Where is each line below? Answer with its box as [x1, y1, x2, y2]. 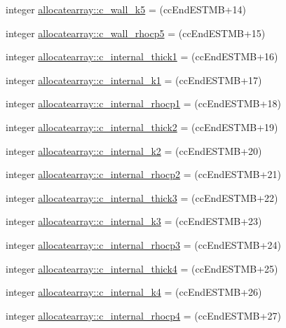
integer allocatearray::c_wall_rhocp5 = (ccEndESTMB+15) [6, 25, 266, 40]
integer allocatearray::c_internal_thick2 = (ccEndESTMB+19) [6, 119, 278, 134]
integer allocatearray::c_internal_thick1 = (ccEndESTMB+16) [6, 49, 278, 64]
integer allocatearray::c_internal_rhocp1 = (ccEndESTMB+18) [6, 96, 281, 111]
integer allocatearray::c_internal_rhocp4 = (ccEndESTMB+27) [6, 308, 281, 322]
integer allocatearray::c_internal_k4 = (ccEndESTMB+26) [6, 285, 262, 299]
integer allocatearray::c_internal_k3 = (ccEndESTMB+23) [6, 214, 262, 228]
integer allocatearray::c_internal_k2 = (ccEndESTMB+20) [6, 143, 262, 158]
